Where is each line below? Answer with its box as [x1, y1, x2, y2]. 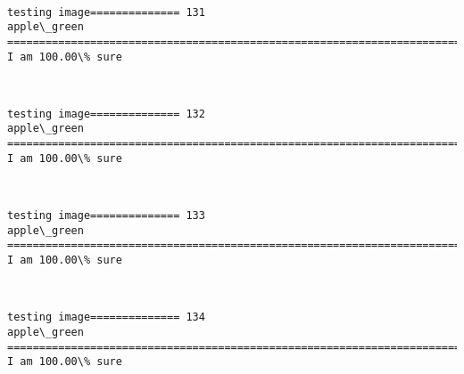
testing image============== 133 [7, 209, 205, 223]
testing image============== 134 [7, 311, 205, 324]
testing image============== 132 [7, 107, 205, 120]
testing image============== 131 [7, 5, 205, 19]
